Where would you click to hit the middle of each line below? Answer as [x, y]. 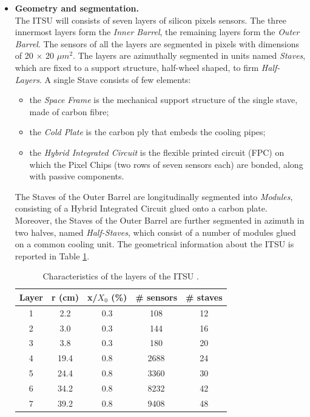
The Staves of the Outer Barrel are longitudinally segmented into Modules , [154, 196]
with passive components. [77, 176]
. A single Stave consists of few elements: [115, 79]
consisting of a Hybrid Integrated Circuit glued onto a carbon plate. [141, 208]
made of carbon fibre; [69, 111]
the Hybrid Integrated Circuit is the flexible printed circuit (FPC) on [157, 152]
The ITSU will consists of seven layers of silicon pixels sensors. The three [151, 20]
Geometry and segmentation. [77, 8]
